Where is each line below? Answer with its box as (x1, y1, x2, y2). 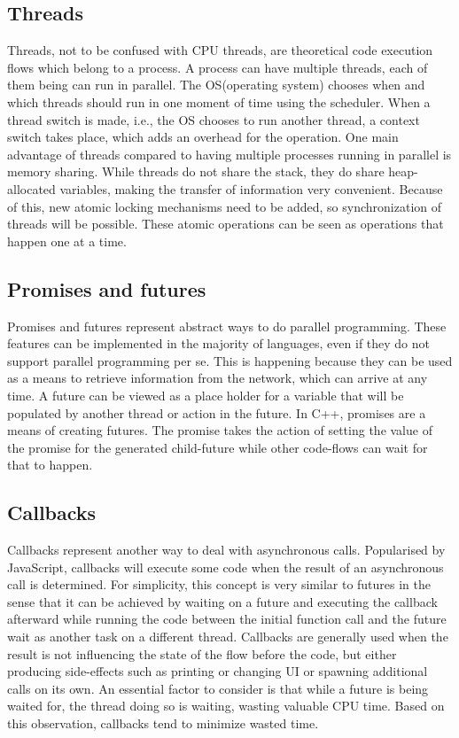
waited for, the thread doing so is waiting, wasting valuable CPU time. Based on (7, 696, 445, 715)
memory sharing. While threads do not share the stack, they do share (7, 162, 385, 181)
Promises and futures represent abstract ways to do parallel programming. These (7, 316, 447, 335)
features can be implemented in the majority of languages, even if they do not (7, 334, 431, 353)
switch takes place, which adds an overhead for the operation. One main (7, 128, 399, 146)
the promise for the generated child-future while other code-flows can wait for (7, 438, 428, 456)
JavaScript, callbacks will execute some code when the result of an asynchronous (7, 557, 444, 576)
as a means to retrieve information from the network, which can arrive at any (7, 369, 428, 387)
